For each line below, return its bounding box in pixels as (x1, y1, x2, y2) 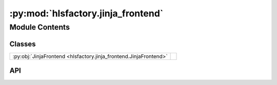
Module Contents (9, 23, 70, 32)
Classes (9, 39, 36, 48)
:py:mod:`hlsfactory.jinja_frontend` (9, 8, 164, 19)
